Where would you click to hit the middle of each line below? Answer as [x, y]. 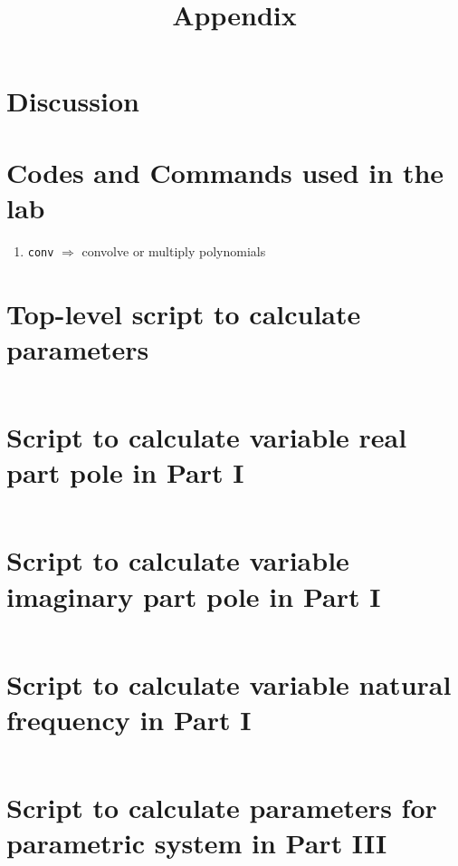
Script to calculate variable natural [229, 683]
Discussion [73, 101]
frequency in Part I [129, 719]
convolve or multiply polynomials [174, 250]
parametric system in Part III [197, 843]
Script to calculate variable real [207, 437]
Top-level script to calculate [184, 313]
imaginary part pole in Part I [194, 596]
